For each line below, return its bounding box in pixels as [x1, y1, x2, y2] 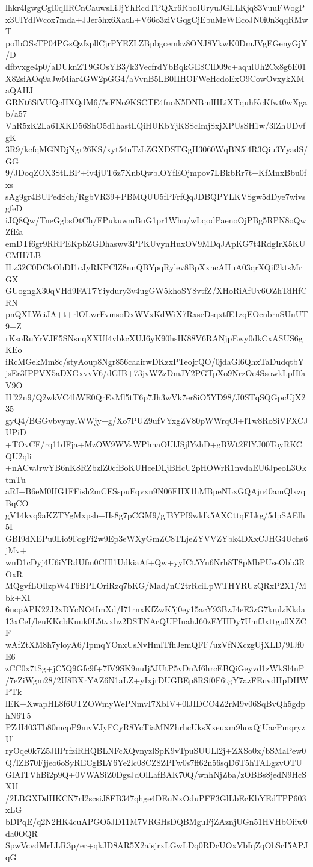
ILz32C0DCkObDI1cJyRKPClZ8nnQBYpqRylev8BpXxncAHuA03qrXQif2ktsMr [5, 261, 302, 273]
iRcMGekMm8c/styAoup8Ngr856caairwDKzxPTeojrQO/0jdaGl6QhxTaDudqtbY [5, 355, 305, 367]
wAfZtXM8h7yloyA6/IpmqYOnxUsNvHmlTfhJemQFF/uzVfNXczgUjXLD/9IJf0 [5, 638, 305, 651]
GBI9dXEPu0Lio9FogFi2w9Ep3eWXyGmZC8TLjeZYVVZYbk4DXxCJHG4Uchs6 [5, 532, 308, 544]
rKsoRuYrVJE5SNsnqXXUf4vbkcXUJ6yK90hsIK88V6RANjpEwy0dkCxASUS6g [5, 331, 303, 344]
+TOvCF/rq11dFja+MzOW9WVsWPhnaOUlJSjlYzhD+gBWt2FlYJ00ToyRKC [5, 437, 302, 450]
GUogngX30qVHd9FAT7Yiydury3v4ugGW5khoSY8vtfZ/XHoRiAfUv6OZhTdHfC [5, 284, 307, 297]
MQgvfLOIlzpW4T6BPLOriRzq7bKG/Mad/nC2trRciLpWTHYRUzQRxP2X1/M [5, 579, 307, 592]
